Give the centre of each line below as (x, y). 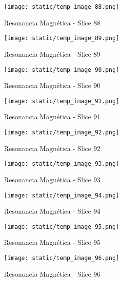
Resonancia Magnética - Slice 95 (52, 242)
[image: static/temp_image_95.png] (62, 227)
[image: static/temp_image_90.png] (62, 70)
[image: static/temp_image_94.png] (62, 195)
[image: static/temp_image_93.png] (62, 164)
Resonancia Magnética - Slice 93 (52, 179)
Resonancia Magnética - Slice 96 (52, 273)
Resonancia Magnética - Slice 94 (52, 211)
